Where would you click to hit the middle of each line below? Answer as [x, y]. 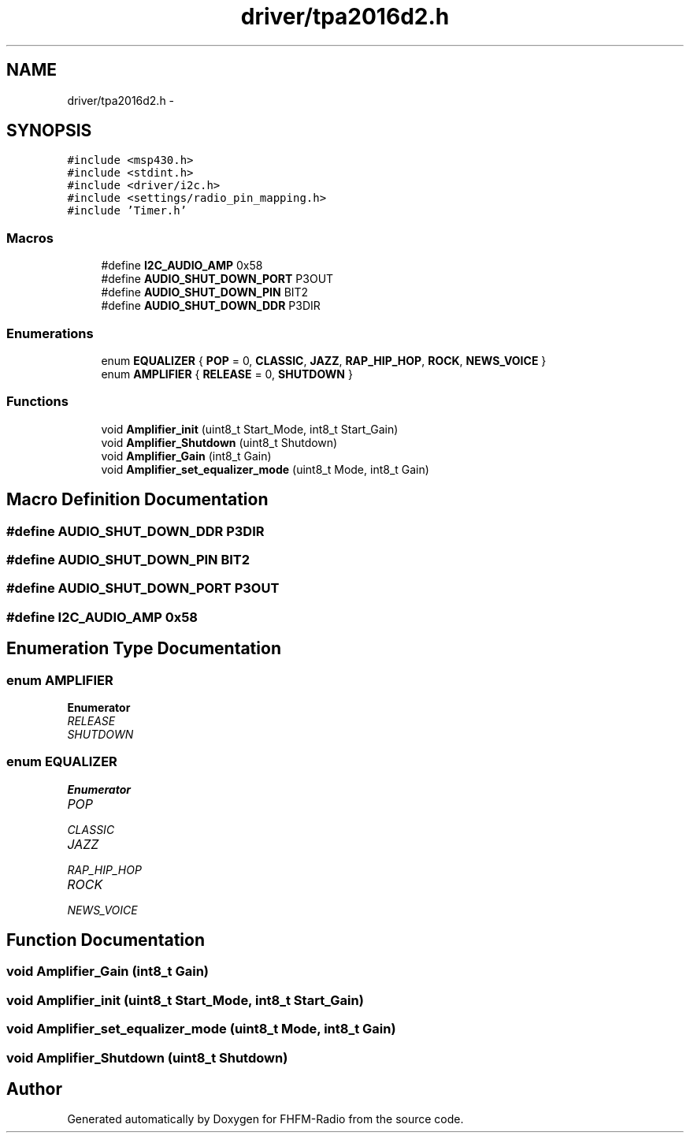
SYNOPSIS [49, 131]
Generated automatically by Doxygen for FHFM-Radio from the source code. [265, 1119]
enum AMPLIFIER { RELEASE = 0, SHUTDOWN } [227, 374]
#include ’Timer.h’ [127, 211]
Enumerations [50, 333]
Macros [30, 238]
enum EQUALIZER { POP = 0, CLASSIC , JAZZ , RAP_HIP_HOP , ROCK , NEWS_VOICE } [324, 360]
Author [34, 1089]
